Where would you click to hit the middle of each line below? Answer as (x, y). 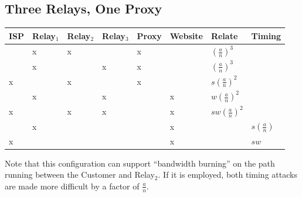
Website (186, 35)
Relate (224, 35)
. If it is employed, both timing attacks (228, 174)
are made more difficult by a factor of (72, 186)
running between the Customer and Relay (80, 174)
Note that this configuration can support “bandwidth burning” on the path (140, 163)
